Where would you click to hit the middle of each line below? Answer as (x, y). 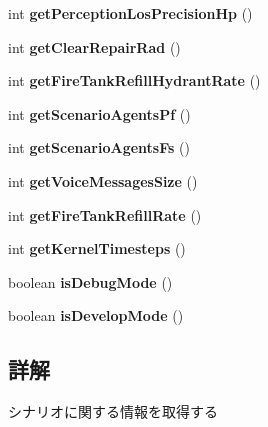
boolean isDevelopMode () (96, 315)
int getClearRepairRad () (94, 46)
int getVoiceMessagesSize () (103, 180)
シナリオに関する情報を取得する (113, 411)
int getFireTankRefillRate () (105, 214)
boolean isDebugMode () (90, 281)
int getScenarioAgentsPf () (99, 113)
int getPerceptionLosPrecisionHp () (130, 13)
